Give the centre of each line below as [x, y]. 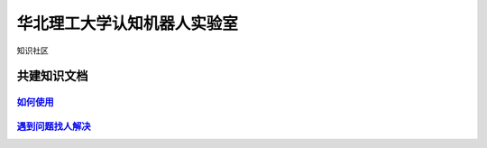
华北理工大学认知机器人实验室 [128, 23]
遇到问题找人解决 [54, 126]
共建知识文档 [52, 76]
